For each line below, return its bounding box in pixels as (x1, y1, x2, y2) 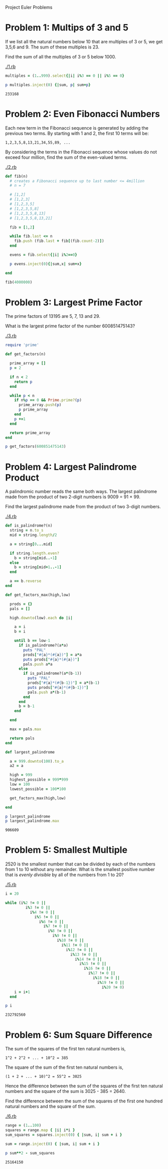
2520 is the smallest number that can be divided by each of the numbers (5, 861, 155, 867)
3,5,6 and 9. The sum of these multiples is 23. (5, 44, 99, 50)
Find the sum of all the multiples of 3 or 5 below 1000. (5, 53, 116, 60)
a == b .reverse (10, 578, 42, 584)
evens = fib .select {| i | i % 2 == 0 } (10, 252, 78, 257)
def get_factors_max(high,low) (5, 592, 71, 597)
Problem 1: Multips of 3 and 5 (5, 22, 129, 33)
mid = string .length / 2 (10, 533, 57, 538)
